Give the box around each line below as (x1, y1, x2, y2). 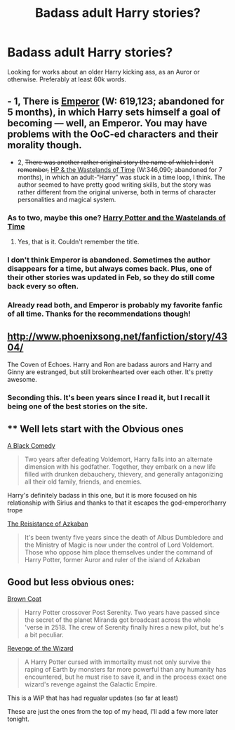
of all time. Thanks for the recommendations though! (7, 309, 191, 319)
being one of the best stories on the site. (7, 401, 148, 411)
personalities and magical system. (17, 195, 116, 204)
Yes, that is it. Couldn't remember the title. (17, 237, 140, 246)
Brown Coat (7, 595, 42, 603)
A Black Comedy (7, 442, 56, 450)
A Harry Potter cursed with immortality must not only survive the (24, 658, 211, 666)
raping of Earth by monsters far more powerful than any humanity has (24, 665, 227, 674)
